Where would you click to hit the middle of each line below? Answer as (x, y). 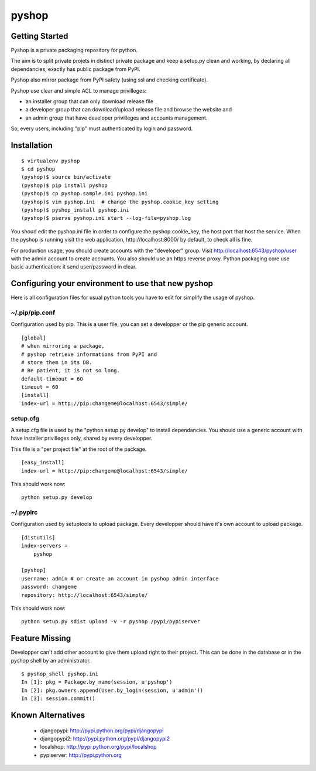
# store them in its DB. (57, 362)
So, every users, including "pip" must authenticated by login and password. (102, 128)
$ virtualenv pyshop (51, 161)
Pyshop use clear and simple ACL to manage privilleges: (79, 90)
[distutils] (38, 537)
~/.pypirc (24, 512)
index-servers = (44, 546)
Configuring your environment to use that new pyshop (112, 283)
